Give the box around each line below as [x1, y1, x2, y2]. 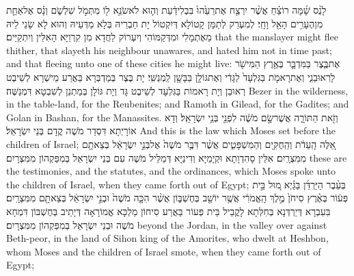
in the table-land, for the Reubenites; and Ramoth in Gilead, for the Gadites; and [6, 97, 349, 111]
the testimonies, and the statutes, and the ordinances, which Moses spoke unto [6, 164, 336, 178]
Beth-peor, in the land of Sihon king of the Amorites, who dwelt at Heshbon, [6, 231, 329, 245]
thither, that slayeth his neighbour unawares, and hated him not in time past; [6, 42, 332, 57]
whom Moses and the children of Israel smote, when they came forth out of [6, 244, 321, 258]
